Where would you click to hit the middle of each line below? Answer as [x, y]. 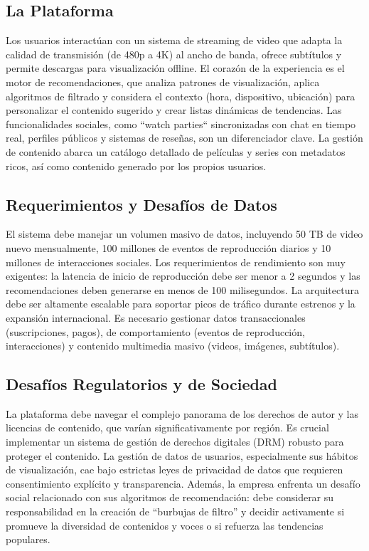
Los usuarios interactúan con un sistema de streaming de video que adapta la [174, 40]
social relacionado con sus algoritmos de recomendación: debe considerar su [170, 497]
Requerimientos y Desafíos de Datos [141, 204]
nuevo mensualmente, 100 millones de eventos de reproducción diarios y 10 [169, 247]
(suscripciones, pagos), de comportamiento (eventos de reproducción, [155, 331]
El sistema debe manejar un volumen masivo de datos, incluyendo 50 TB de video [184, 234]
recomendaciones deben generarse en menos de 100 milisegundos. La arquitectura [182, 289]
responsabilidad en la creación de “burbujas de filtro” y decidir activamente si [175, 511]
